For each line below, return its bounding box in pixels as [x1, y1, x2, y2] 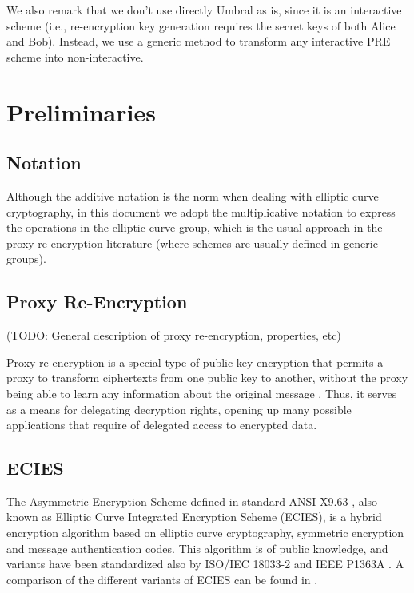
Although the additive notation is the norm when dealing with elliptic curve [6, 187, 379, 204]
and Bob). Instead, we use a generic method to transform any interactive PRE [6, 33, 391, 50]
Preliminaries [6, 95, 156, 128]
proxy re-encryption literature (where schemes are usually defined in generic [6, 234, 378, 251]
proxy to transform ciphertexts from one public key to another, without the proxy [6, 369, 408, 386]
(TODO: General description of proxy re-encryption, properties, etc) [6, 327, 341, 344]
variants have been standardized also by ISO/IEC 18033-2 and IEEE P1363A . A [6, 555, 404, 572]
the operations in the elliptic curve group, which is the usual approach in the [6, 219, 383, 236]
